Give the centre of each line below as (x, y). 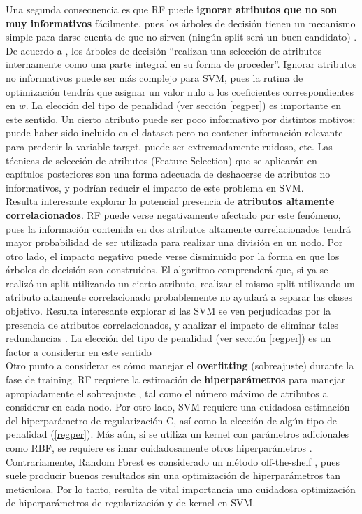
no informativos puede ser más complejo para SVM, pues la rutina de (154, 77)
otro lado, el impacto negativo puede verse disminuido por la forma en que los (173, 256)
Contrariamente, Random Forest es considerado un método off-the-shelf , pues (173, 461)
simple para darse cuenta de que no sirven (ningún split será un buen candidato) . (181, 37)
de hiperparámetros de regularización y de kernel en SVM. (131, 502)
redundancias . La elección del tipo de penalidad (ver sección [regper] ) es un (168, 338)
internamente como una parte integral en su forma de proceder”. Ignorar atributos (181, 64)
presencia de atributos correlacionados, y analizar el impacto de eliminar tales (172, 324)
